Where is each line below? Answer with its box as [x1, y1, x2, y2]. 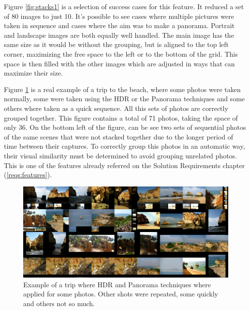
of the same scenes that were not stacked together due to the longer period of [4, 131, 234, 141]
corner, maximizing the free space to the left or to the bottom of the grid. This [4, 48, 238, 59]
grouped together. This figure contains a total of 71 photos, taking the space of [4, 112, 238, 123]
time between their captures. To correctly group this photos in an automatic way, [4, 141, 245, 151]
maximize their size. [4, 68, 63, 78]
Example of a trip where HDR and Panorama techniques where [23, 279, 211, 289]
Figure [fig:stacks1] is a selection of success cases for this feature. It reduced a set [4, 1, 244, 11]
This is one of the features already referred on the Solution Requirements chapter [4, 160, 245, 170]
